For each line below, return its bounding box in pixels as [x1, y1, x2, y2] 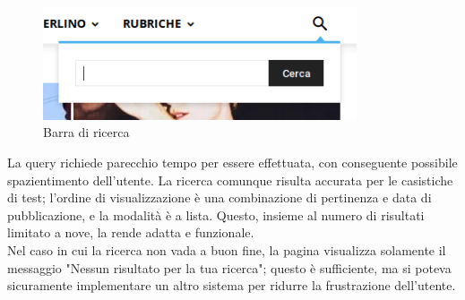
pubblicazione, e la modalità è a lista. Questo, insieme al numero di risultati [7, 205, 425, 224]
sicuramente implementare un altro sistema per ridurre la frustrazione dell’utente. [7, 276, 456, 295]
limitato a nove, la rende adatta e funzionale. [7, 223, 254, 242]
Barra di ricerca [43, 123, 130, 141]
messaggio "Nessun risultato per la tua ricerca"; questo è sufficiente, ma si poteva [7, 258, 452, 277]
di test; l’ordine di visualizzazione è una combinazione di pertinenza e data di [7, 188, 432, 207]
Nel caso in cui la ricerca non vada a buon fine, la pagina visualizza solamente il [7, 241, 446, 259]
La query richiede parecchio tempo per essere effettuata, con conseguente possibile [7, 153, 458, 172]
